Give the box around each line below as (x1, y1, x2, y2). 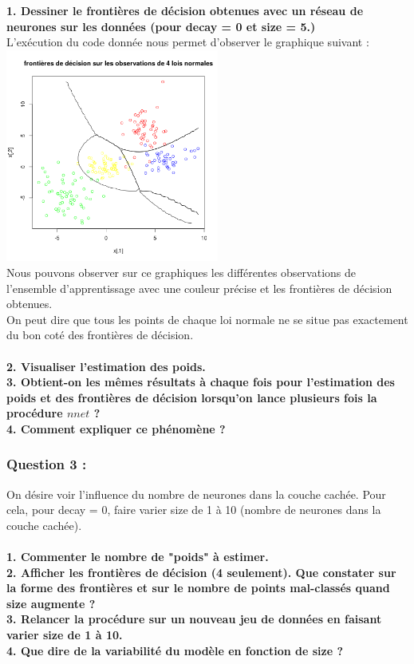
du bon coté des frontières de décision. (6, 326, 194, 343)
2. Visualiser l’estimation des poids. (6, 358, 206, 374)
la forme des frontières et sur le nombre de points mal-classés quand (6, 579, 390, 596)
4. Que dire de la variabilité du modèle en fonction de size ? (6, 642, 344, 658)
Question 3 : (6, 454, 87, 474)
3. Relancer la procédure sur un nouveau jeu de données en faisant (6, 611, 382, 627)
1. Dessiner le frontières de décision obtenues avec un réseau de (6, 2, 364, 18)
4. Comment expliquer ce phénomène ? (6, 420, 226, 437)
